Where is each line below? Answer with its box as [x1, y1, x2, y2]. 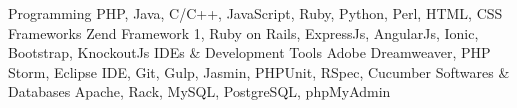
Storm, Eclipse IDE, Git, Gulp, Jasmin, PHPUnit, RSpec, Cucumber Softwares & [8, 61, 510, 82]
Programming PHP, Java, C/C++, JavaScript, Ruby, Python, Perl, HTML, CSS [8, 3, 503, 23]
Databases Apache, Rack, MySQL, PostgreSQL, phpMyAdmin [8, 81, 391, 102]
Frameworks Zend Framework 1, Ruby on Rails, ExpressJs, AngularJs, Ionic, [8, 22, 479, 43]
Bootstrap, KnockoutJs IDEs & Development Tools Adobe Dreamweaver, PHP [8, 42, 491, 63]
